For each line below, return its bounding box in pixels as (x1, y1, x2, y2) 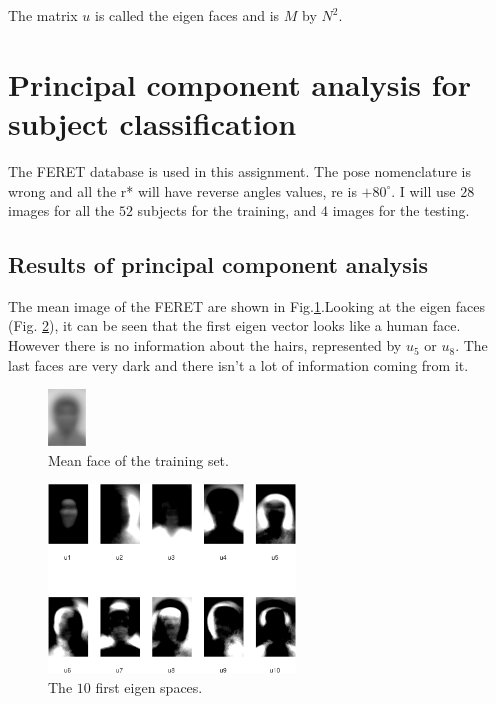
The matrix (8, 5, 78, 25)
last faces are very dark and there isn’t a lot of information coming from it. (8, 354, 469, 375)
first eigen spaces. (95, 676, 203, 697)
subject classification (8, 102, 297, 143)
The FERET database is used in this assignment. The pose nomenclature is (8, 160, 472, 181)
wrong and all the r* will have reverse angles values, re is (8, 180, 357, 201)
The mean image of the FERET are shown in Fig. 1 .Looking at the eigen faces (8, 295, 485, 316)
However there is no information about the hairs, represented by (8, 335, 402, 356)
